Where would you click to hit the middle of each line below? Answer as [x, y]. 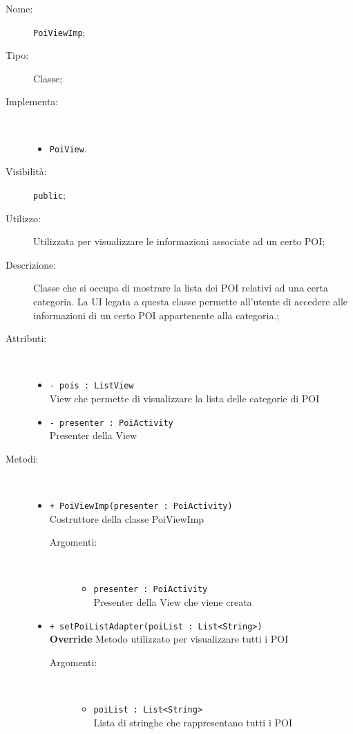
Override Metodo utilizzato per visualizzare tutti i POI [169, 639]
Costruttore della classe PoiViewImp [127, 518]
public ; [49, 194]
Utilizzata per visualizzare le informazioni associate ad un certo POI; [179, 241]
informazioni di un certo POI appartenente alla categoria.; [156, 315]
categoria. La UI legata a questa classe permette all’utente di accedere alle [191, 301]
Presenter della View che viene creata [173, 602]
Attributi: [26, 338]
